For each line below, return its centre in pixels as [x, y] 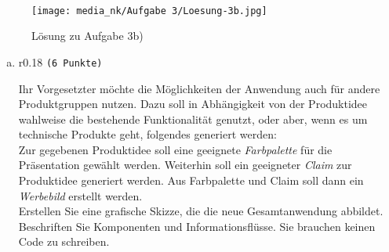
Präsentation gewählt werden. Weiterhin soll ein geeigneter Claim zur [185, 165]
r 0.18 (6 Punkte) [60, 61]
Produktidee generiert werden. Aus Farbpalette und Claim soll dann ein [191, 180]
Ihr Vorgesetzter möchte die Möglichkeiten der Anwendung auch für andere [199, 88]
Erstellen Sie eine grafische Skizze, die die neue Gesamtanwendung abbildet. [201, 211]
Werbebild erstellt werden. [80, 195]
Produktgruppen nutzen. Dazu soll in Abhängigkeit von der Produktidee [193, 104]
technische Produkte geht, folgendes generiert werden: [147, 134]
